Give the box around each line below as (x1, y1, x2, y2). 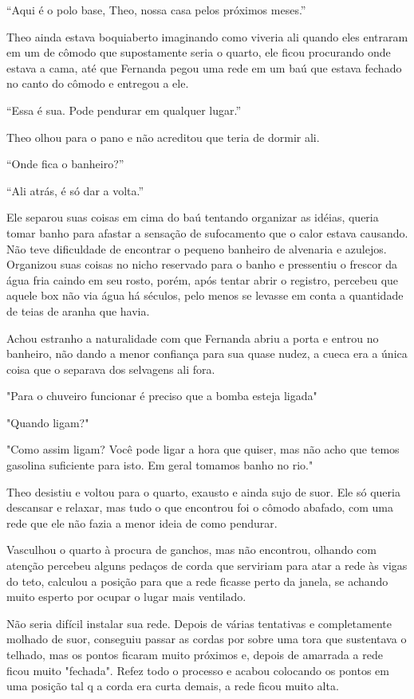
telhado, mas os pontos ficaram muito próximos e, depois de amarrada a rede (6, 646, 383, 662)
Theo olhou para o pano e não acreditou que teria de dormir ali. (6, 128, 320, 145)
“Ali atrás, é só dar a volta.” (6, 182, 144, 198)
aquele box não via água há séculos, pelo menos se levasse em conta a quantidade (6, 287, 404, 304)
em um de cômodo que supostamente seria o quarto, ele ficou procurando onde (6, 44, 391, 61)
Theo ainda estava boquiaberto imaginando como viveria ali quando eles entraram (6, 28, 408, 45)
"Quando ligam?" (6, 414, 89, 430)
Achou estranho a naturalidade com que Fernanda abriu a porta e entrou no (6, 329, 379, 346)
